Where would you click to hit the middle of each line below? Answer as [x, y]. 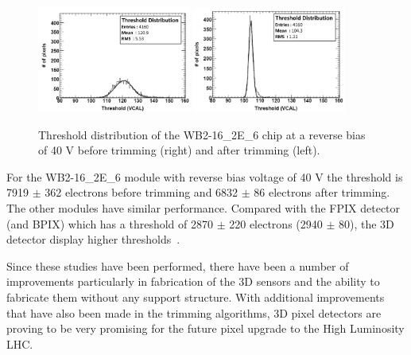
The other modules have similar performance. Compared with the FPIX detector [204, 208]
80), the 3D [366, 223]
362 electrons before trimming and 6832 [142, 192]
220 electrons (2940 [276, 223]
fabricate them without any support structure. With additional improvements [196, 297]
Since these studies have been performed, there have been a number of [178, 265]
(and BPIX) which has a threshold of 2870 [110, 223]
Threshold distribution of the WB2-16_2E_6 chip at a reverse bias [202, 134]
